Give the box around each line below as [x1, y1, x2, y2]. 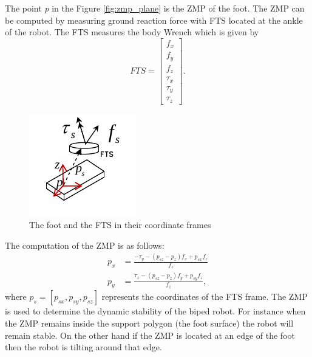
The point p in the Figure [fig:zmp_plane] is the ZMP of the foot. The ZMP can [5, 2, 305, 14]
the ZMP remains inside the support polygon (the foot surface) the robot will [5, 317, 294, 330]
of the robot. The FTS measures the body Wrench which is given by [5, 26, 259, 38]
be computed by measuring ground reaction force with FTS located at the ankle [5, 13, 303, 26]
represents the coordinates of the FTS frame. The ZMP [101, 290, 308, 303]
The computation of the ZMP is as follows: [5, 238, 164, 251]
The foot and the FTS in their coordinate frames [29, 218, 211, 231]
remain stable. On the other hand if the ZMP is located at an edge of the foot [5, 328, 295, 341]
